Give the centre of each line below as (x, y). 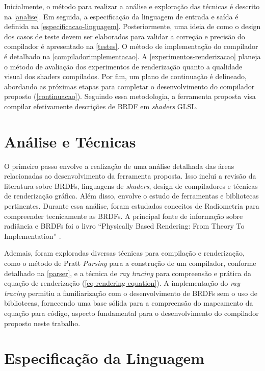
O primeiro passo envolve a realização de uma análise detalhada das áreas (119, 166)
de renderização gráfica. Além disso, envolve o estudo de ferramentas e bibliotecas (131, 196)
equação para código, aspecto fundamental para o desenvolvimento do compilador (131, 313)
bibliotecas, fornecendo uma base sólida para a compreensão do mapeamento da (129, 303)
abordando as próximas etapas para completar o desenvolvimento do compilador (129, 86)
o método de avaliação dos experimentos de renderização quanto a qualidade (123, 66)
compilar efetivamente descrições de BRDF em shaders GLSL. (101, 106)
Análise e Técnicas (70, 141)
